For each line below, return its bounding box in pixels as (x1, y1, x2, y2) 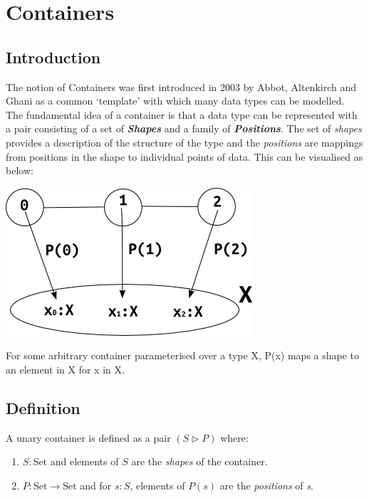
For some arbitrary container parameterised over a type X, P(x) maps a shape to (6, 348, 360, 363)
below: (6, 163, 33, 178)
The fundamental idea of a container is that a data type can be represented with (6, 107, 358, 122)
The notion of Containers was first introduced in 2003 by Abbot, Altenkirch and (6, 79, 356, 94)
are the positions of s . (219, 477, 313, 492)
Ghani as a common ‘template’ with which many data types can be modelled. (6, 93, 345, 108)
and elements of (50, 454, 119, 469)
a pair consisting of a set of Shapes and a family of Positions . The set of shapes (6, 121, 362, 136)
